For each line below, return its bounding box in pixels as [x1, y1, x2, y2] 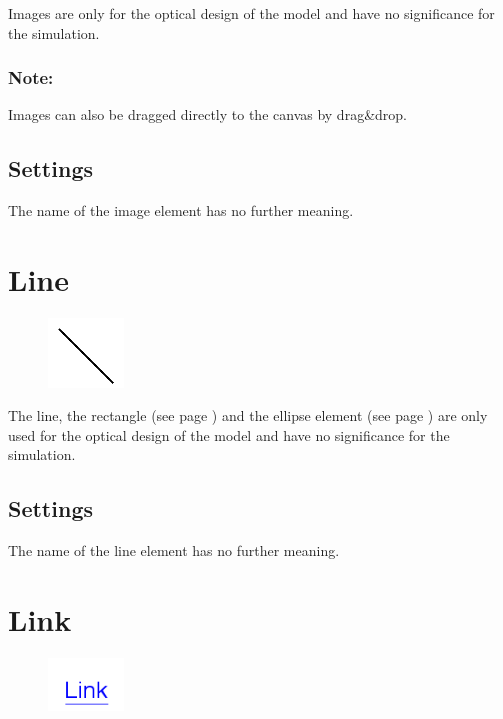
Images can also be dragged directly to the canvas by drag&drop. [8, 104, 407, 125]
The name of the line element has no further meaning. [8, 540, 340, 561]
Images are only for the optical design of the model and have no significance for [8, 3, 495, 23]
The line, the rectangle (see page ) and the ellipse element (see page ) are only [8, 405, 488, 426]
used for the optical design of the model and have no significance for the [8, 424, 450, 445]
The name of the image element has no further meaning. [8, 200, 354, 221]
